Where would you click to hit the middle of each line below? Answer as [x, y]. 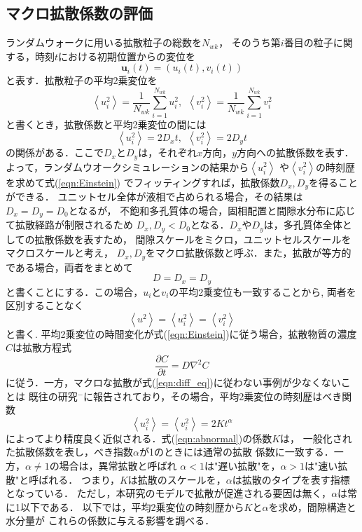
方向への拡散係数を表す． [295, 152]
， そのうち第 [250, 42]
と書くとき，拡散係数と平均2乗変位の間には [106, 124]
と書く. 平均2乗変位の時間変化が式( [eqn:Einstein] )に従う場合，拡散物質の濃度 [181, 333]
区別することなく [45, 305]
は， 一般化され [316, 438]
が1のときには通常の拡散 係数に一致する [231, 452]
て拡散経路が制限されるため [69, 225]
